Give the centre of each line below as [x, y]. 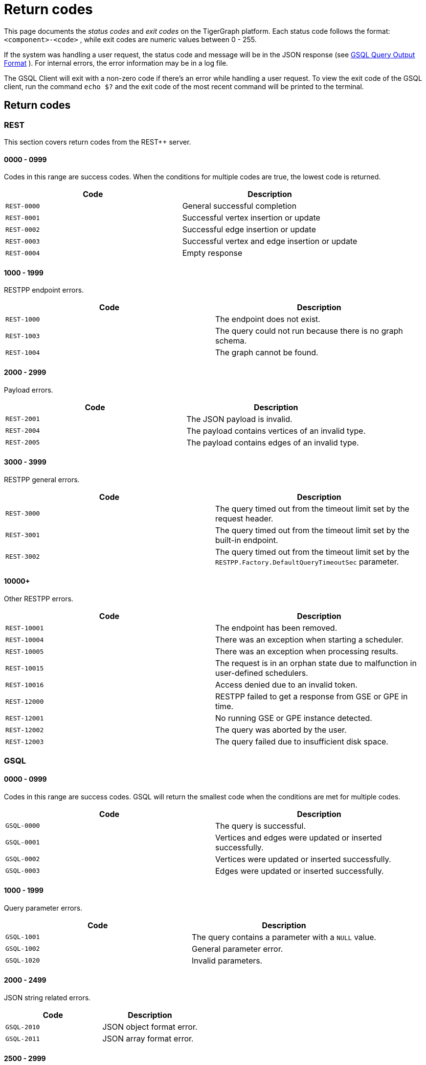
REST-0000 [23, 206]
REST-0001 [23, 218]
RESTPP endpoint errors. [44, 290]
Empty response [212, 253]
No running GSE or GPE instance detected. [294, 718]
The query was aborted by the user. [281, 730]
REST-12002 [25, 730]
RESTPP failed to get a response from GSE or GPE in [312, 697]
